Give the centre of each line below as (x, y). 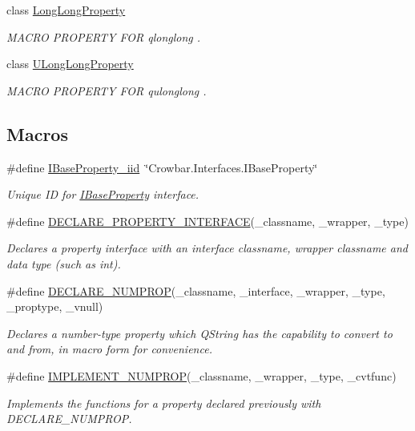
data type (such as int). (64, 263)
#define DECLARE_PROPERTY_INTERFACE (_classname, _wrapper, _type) (207, 221)
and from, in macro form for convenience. (109, 349)
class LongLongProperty (66, 10)
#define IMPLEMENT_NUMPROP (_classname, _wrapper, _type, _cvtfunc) (201, 375)
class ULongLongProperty (70, 64)
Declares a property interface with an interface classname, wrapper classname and (207, 248)
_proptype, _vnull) (55, 306)
